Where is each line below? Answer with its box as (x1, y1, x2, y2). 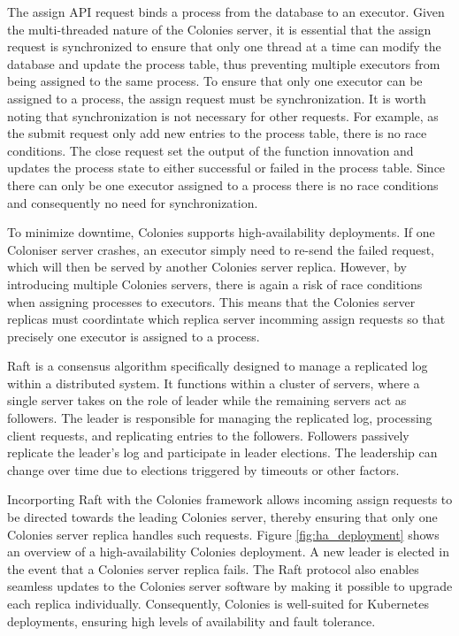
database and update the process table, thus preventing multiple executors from (7, 54, 440, 73)
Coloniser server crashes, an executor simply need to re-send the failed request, (7, 240, 434, 258)
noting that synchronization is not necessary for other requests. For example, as (7, 106, 439, 125)
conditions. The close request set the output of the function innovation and (7, 141, 414, 159)
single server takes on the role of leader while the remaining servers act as (7, 391, 407, 410)
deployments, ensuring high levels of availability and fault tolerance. (7, 611, 376, 630)
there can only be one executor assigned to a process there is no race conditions (7, 175, 439, 194)
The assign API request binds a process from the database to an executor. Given (7, 3, 445, 20)
